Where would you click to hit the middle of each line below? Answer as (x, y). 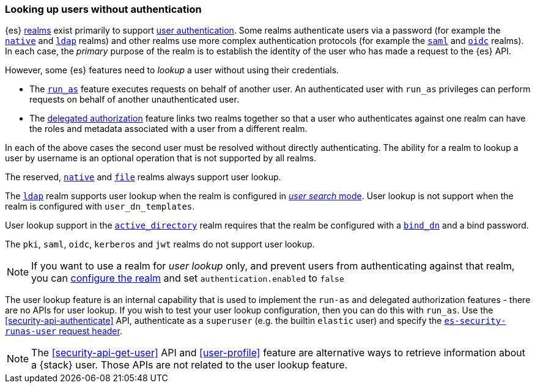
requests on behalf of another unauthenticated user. (134, 100)
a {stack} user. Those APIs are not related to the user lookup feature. (190, 365)
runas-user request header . (64, 331)
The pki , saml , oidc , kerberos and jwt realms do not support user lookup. (160, 244)
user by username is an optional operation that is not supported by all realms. (161, 158)
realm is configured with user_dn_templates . (100, 207)
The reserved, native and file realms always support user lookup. (143, 177)
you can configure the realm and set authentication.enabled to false (188, 278)
